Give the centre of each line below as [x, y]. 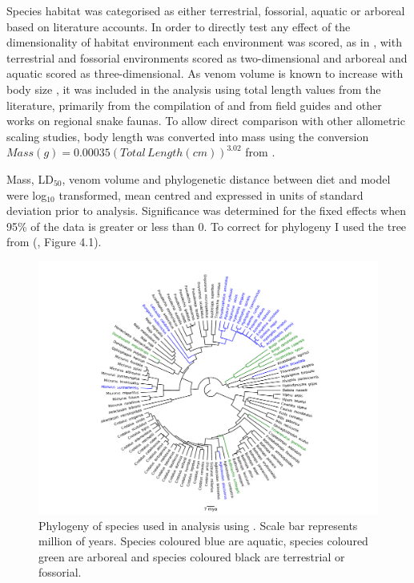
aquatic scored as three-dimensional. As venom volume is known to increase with [205, 73]
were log [27, 194]
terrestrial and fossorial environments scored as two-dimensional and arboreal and [207, 57]
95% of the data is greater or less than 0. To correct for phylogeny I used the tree [207, 226]
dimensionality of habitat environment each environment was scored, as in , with [204, 42]
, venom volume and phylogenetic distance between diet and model [226, 178]
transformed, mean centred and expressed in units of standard [211, 194]
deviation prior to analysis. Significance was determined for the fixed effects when [207, 211]
